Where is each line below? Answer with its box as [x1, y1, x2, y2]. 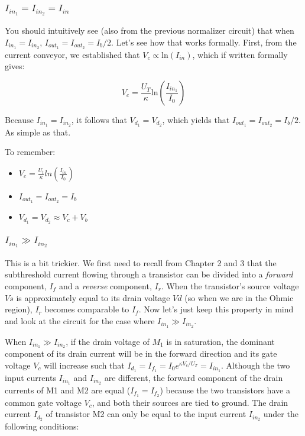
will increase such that [44, 359, 125, 371]
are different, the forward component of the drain [104, 371, 283, 383]
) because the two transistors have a [160, 383, 290, 396]
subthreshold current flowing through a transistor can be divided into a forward [5, 268, 293, 280]
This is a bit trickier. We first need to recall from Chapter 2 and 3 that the [5, 256, 277, 269]
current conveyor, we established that [5, 48, 140, 60]
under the [263, 408, 298, 420]
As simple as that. [5, 125, 71, 138]
